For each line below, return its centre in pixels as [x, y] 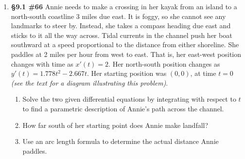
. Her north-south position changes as [164, 63]
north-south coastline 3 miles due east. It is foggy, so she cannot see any [118, 16]
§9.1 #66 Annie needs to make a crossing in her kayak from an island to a [124, 6]
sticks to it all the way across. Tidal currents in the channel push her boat [122, 35]
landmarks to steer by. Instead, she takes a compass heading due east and [121, 26]
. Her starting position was [127, 73]
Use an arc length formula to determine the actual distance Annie [121, 141]
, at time [203, 73]
